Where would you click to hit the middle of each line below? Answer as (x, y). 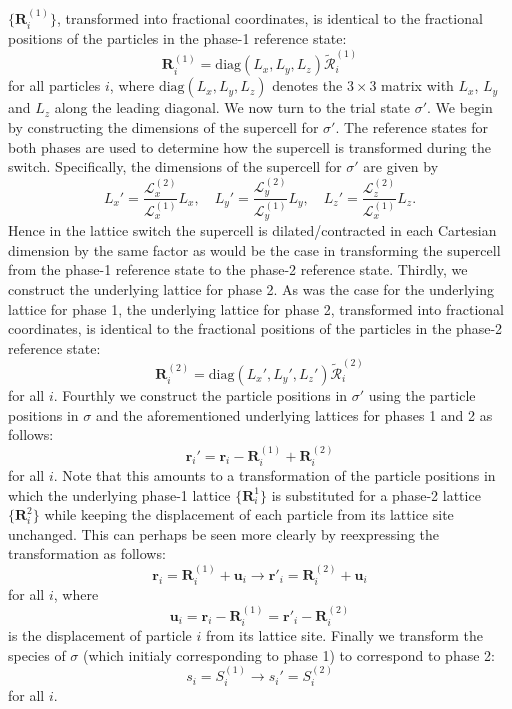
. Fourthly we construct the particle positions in (200, 395)
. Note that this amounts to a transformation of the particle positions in (274, 475)
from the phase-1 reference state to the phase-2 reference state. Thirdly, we (238, 269)
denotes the (307, 85)
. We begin (460, 107)
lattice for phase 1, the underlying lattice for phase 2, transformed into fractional (256, 308)
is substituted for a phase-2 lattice (376, 494)
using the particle (422, 395)
